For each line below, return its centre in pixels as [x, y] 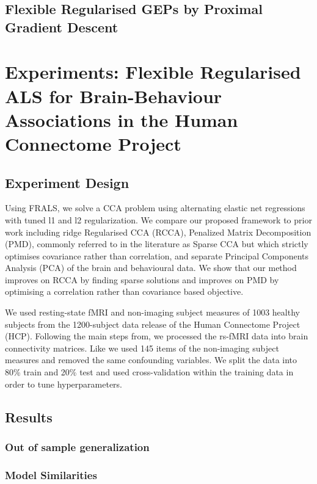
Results [29, 417]
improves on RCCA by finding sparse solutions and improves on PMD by [142, 279]
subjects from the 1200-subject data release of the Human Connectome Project [153, 324]
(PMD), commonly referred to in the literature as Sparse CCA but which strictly [157, 244]
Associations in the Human [122, 119]
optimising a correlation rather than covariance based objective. [124, 291]
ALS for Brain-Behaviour [114, 96]
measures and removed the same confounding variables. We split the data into [151, 360]
